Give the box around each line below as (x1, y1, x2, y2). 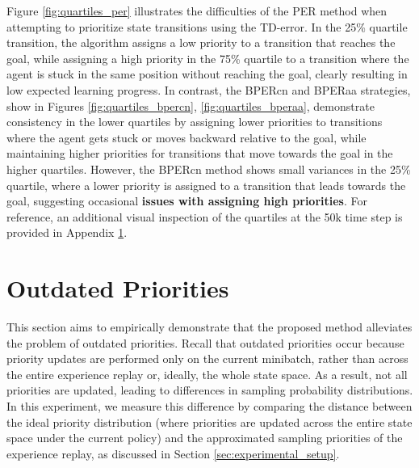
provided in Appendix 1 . (6, 224, 128, 241)
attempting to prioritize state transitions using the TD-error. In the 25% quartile (6, 18, 408, 35)
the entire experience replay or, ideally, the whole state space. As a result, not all (6, 365, 408, 382)
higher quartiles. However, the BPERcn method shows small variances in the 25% (6, 160, 411, 177)
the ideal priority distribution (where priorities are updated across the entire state (6, 413, 413, 430)
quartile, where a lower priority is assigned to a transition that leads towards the (6, 176, 406, 193)
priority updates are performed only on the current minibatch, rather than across (6, 350, 409, 367)
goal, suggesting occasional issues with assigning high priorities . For (6, 192, 368, 209)
